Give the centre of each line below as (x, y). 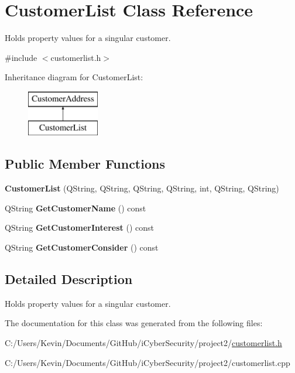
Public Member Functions (85, 164)
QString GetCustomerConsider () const (82, 247)
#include (21, 57)
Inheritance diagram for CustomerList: (74, 77)
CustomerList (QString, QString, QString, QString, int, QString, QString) (142, 188)
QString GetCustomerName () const (76, 208)
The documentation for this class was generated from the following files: (134, 323)
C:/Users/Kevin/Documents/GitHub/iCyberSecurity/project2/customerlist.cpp (147, 362)
